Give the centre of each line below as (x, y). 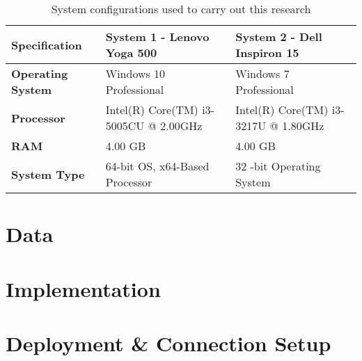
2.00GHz (181, 126)
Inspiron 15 (267, 53)
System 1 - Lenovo (157, 37)
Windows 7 (262, 73)
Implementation (83, 288)
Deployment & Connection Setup (168, 343)
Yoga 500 (131, 53)
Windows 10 (135, 73)
